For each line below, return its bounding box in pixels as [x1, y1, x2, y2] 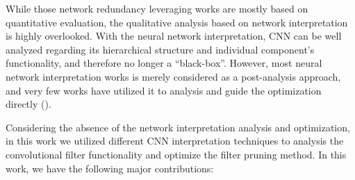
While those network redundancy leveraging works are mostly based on [6, 1, 308, 15]
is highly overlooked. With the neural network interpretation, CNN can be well [6, 28, 342, 43]
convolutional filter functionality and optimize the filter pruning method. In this [6, 147, 347, 161]
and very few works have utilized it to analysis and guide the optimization [6, 83, 322, 97]
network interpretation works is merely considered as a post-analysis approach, [6, 69, 341, 83]
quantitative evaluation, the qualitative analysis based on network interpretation [6, 15, 348, 29]
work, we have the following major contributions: [6, 161, 214, 175]
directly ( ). [6, 97, 51, 111]
